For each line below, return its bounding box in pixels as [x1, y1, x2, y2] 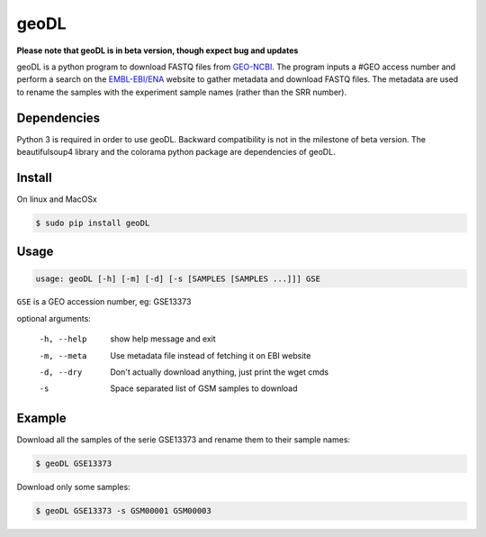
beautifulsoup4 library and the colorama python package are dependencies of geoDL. [16, 147, 337, 158]
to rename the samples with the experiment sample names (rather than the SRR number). [16, 86, 346, 97]
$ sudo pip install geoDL [35, 217, 150, 228]
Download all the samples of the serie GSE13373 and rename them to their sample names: [16, 434, 351, 445]
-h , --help [39, 334, 87, 344]
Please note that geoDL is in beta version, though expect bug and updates [16, 45, 299, 56]
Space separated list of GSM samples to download [110, 383, 298, 394]
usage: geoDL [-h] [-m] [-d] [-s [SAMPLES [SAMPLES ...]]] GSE [35, 273, 321, 284]
